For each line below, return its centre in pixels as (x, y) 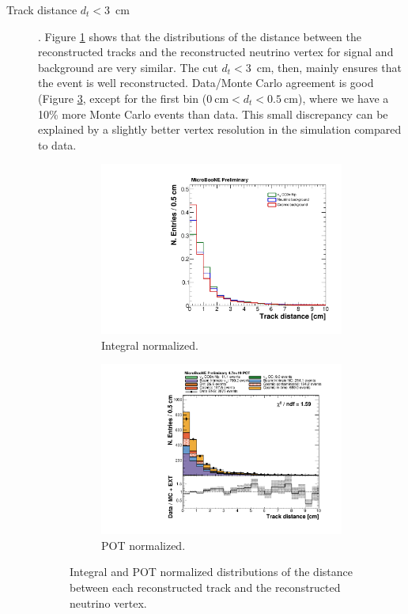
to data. (57, 144)
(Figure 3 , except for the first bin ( (123, 98)
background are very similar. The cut (128, 67)
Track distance (42, 9)
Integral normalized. (150, 345)
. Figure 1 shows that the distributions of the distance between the (200, 36)
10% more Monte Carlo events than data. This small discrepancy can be (213, 114)
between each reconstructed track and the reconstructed (205, 587)
